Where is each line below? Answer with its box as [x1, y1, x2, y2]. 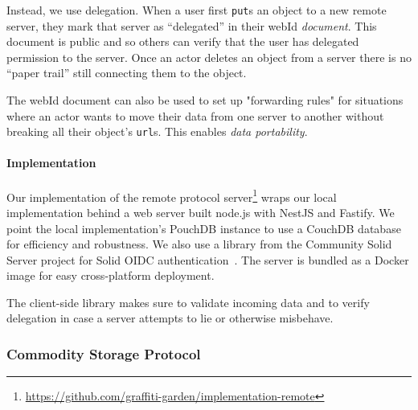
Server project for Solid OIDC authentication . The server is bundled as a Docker [6, 251, 409, 268]
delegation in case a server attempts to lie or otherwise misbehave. [6, 310, 334, 326]
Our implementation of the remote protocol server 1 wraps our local [6, 186, 337, 205]
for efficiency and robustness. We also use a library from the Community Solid [6, 236, 392, 252]
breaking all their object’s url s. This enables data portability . [6, 123, 308, 140]
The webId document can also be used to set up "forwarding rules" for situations [6, 92, 404, 109]
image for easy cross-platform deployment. [6, 267, 215, 284]
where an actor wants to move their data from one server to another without [6, 107, 384, 124]
